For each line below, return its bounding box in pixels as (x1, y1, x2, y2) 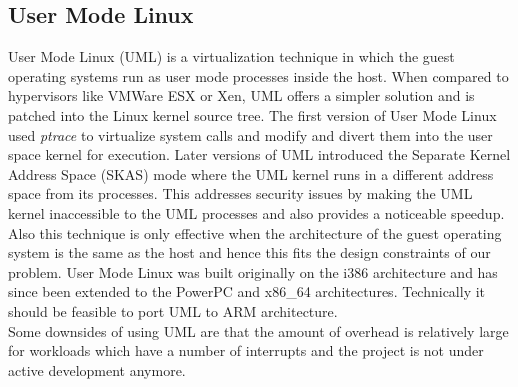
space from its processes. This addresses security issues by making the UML (8, 183, 473, 204)
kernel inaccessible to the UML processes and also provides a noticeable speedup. (8, 202, 505, 223)
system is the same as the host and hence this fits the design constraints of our (8, 242, 491, 263)
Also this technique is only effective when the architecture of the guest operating (8, 222, 502, 243)
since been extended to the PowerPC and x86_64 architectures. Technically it (8, 281, 486, 302)
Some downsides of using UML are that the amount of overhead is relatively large (8, 320, 509, 341)
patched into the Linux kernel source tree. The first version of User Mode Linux (8, 104, 497, 125)
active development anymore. (8, 359, 186, 380)
